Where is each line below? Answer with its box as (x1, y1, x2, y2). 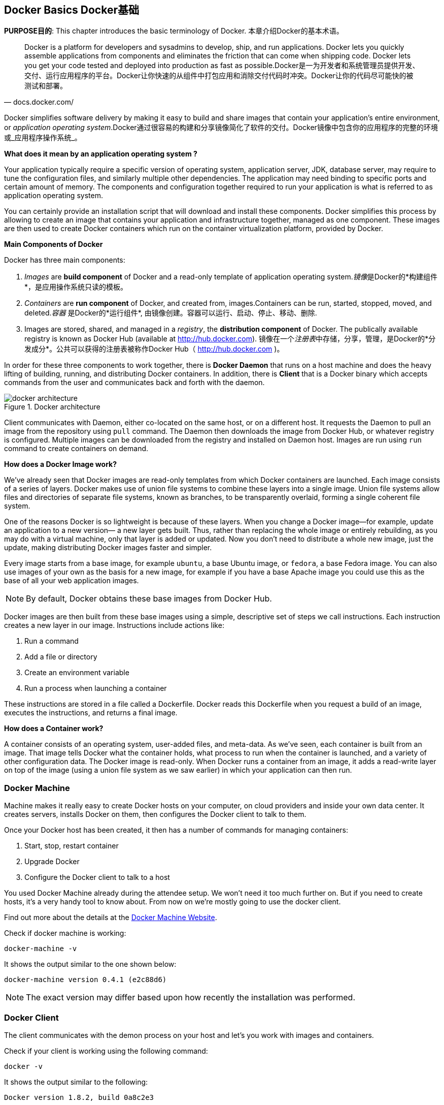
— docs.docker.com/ (4, 98, 74, 107)
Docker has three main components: (4, 256, 125, 265)
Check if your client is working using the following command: (4, 1046, 208, 1055)
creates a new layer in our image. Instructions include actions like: (4, 621, 224, 630)
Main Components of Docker (4, 240, 103, 249)
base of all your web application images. (4, 576, 139, 585)
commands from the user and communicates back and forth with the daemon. (4, 378, 265, 387)
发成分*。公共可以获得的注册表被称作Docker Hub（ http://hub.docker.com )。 (24, 344, 284, 354)
